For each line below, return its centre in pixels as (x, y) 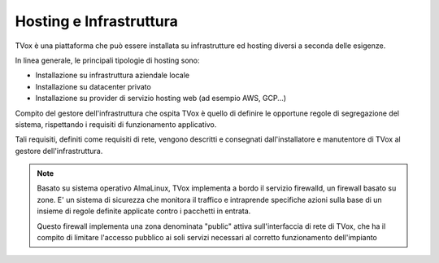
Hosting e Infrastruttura (97, 21)
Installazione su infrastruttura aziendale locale (113, 75)
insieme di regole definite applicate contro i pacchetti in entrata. (144, 211)
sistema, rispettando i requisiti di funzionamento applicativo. (116, 124)
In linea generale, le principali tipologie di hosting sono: (107, 60)
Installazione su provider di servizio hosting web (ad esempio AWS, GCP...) (161, 99)
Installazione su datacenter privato (93, 86)
